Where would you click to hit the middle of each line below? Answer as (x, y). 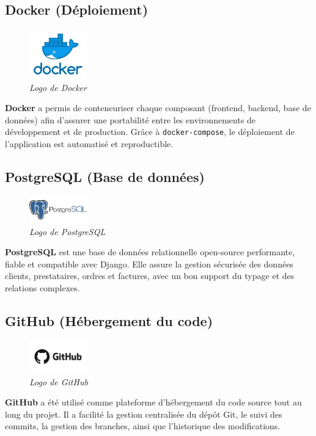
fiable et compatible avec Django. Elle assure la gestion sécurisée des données (149, 263)
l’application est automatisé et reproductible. (89, 143)
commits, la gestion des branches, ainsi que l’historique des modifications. (143, 426)
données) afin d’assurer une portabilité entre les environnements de (130, 119)
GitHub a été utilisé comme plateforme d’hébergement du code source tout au (153, 402)
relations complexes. (42, 288)
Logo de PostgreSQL (68, 231)
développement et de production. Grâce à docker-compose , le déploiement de (150, 132)
